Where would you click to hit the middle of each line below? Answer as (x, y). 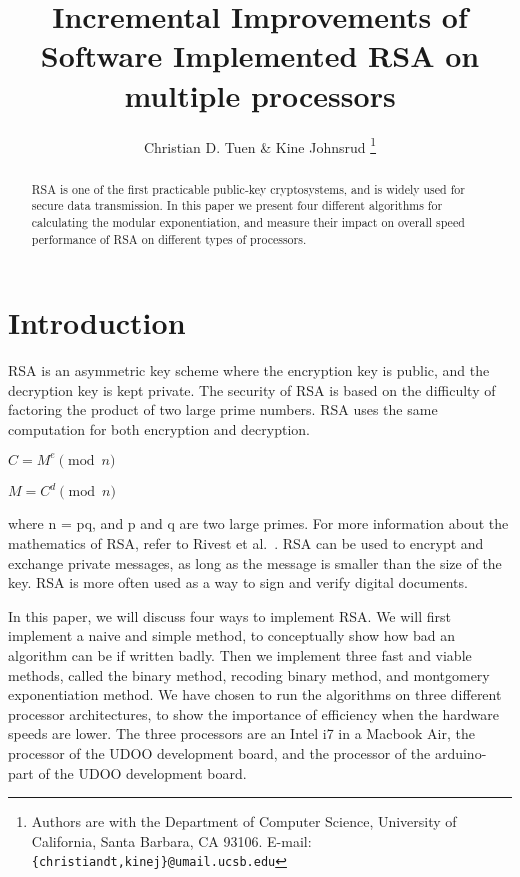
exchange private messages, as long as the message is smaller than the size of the (255, 562)
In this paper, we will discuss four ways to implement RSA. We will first (229, 615)
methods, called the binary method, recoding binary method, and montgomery (249, 674)
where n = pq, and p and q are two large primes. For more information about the (258, 523)
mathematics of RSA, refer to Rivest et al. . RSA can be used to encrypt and (246, 543)
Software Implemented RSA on (260, 55)
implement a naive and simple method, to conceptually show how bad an (231, 635)
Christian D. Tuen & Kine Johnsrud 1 (260, 145)
